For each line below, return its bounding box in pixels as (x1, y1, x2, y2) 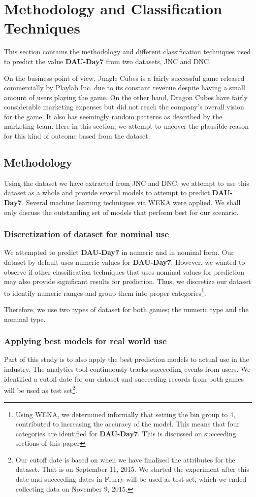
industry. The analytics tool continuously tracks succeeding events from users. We (4, 364, 251, 374)
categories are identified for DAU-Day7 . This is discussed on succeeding (15, 428, 236, 438)
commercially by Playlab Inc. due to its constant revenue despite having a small (4, 82, 245, 93)
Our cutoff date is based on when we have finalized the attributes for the (15, 454, 235, 464)
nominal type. (4, 314, 46, 324)
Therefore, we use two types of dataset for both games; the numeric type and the (4, 304, 249, 315)
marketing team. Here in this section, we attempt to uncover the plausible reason (4, 121, 249, 131)
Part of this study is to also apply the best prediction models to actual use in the (4, 354, 249, 364)
